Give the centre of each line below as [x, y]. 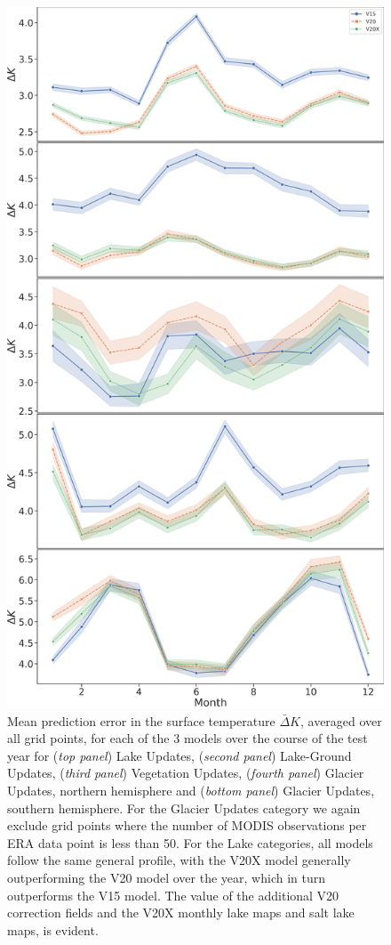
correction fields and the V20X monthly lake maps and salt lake [181, 913]
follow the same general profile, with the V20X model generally [179, 860]
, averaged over [341, 720]
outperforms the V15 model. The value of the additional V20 [173, 895]
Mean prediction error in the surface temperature [141, 720]
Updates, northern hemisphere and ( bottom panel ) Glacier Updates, [191, 790]
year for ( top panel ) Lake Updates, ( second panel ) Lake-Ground [180, 755]
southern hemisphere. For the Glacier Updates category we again [184, 808]
